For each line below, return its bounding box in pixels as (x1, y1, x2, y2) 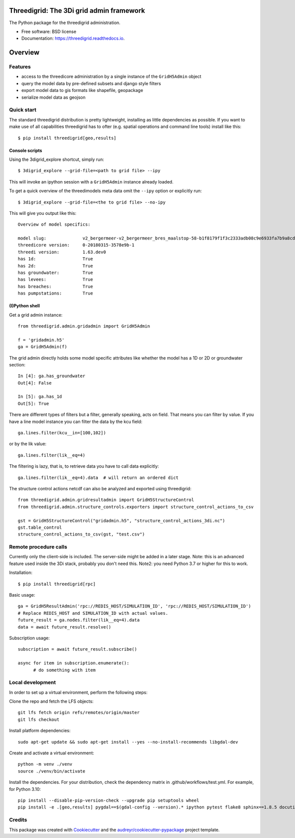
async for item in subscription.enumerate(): (18, 660, 130, 666)
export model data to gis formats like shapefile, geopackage (21, 88, 144, 93)
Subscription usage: (9, 635, 50, 641)
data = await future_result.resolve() (18, 624, 112, 629)
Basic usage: (9, 592, 35, 598)
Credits (9, 816, 27, 823)
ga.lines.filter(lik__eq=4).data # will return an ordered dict (18, 475, 179, 480)
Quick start (9, 106, 37, 113)
